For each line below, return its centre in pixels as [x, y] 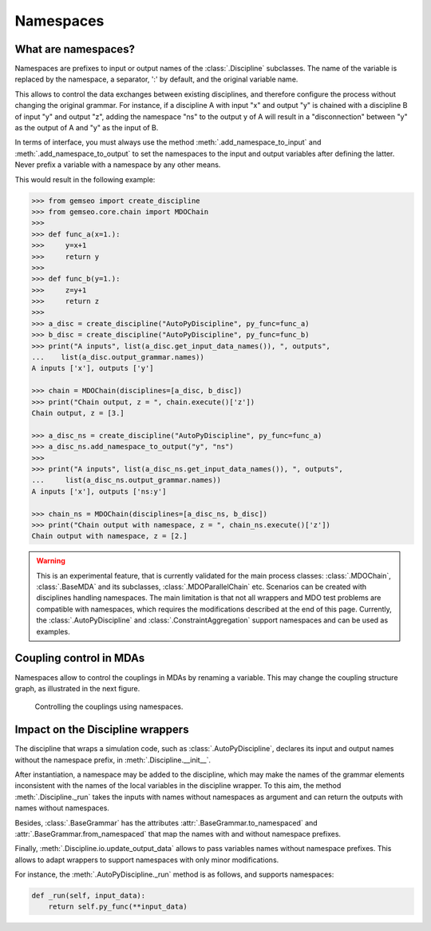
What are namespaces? [75, 49]
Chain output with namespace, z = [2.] [109, 536]
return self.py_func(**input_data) [118, 907]
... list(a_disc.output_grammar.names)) [118, 357]
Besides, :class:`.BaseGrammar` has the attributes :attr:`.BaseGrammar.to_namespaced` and [166, 822]
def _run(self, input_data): [89, 896]
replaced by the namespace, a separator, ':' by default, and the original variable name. [156, 79]
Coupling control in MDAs [80, 658]
